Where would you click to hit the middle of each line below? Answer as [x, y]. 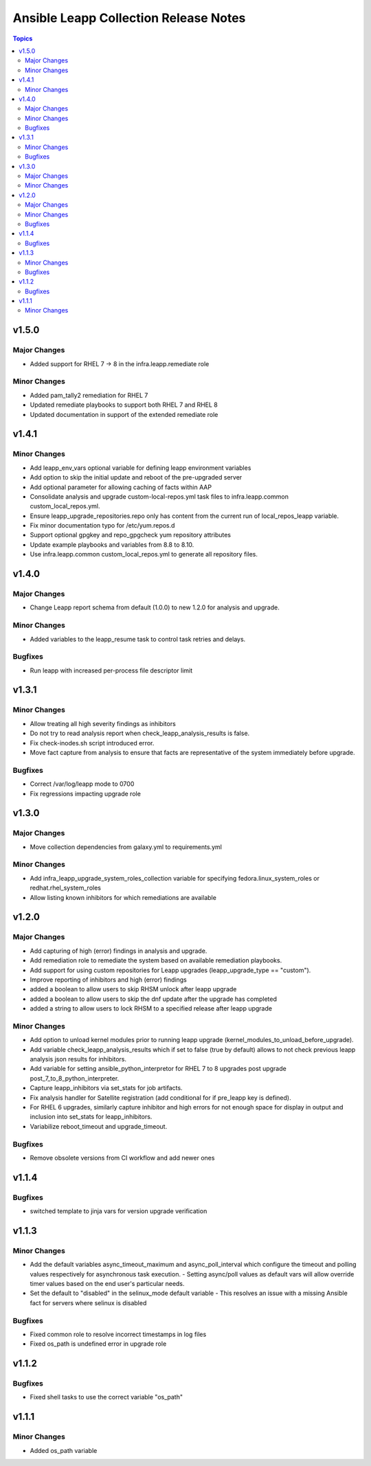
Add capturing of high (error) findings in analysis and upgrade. [119, 951]
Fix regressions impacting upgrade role [85, 793]
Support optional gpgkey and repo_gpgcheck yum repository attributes [131, 535]
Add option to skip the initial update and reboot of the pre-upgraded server [136, 477]
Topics [23, 38]
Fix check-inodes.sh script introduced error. [92, 743]
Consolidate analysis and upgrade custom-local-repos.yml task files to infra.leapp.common [159, 496]
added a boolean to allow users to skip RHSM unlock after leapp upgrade [133, 989]
